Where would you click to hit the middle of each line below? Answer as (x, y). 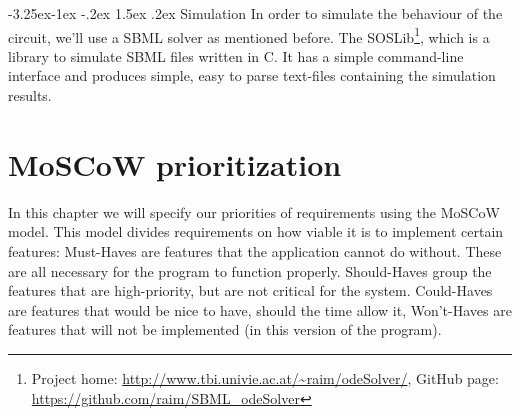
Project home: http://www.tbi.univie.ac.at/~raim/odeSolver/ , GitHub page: (265, 377)
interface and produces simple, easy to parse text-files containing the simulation (252, 75)
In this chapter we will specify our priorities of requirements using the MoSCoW (254, 211)
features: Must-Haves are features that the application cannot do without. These (255, 250)
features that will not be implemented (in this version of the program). (225, 329)
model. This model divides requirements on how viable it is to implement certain (256, 231)
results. (30, 95)
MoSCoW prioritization (175, 163)
